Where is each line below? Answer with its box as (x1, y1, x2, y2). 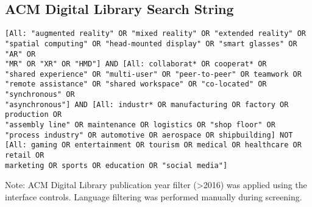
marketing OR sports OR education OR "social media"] (5, 161, 228, 170)
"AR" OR (5, 49, 36, 58)
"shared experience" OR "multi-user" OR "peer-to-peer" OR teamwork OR (5, 69, 302, 79)
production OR (5, 110, 62, 119)
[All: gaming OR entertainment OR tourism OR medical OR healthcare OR (5, 141, 302, 150)
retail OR (5, 151, 44, 160)
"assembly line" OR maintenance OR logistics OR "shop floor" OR (5, 121, 275, 130)
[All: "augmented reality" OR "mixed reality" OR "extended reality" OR (5, 29, 306, 38)
